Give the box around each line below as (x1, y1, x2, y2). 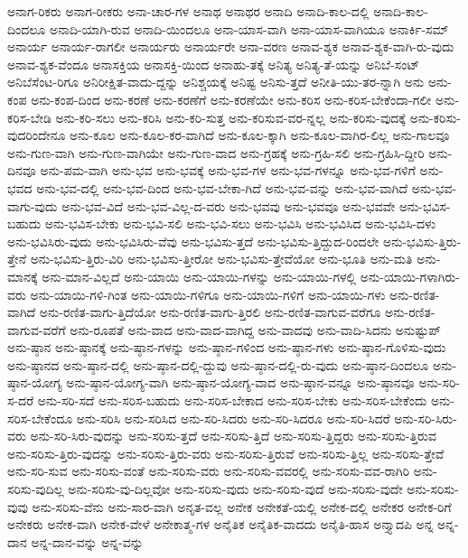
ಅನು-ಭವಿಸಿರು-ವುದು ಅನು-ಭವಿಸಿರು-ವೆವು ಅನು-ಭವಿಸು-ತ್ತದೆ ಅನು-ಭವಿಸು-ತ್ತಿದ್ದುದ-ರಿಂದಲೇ (7, 231, 379, 250)
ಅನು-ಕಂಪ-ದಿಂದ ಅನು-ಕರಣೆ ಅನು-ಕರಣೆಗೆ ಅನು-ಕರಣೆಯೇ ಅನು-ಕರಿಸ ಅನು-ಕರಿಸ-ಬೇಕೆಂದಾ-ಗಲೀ (31, 89, 432, 108)
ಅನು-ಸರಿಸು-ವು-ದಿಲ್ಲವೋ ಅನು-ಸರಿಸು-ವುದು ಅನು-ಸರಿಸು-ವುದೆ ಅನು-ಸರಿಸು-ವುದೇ (68, 479, 403, 498)
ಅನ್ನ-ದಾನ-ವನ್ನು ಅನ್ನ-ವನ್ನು (31, 532, 144, 551)
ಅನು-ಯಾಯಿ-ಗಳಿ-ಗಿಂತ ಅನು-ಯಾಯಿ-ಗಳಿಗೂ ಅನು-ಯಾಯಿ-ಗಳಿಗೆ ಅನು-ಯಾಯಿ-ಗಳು (30, 284, 386, 303)
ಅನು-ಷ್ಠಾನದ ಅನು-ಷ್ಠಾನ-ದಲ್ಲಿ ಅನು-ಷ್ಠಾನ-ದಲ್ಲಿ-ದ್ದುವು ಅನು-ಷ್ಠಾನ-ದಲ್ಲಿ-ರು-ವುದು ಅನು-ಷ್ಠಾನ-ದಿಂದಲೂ (7, 355, 429, 374)
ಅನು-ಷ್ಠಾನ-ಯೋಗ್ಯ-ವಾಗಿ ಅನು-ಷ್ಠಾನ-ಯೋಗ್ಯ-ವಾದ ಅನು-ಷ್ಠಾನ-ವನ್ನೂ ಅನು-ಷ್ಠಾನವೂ (66, 373, 415, 392)
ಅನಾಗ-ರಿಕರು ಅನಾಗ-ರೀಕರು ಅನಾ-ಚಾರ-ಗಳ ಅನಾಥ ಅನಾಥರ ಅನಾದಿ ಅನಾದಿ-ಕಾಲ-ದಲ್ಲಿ (7, 2, 370, 20)
